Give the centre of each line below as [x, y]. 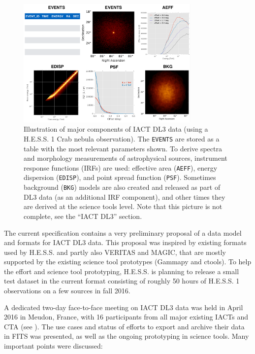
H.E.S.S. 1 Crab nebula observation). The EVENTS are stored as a [122, 138]
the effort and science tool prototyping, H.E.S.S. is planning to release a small [122, 271]
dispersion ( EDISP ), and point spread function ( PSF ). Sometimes [120, 177]
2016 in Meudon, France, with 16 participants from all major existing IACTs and [126, 317]
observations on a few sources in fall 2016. [67, 291]
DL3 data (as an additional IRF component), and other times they [125, 196]
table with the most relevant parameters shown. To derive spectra [123, 148]
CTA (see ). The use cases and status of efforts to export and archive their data [124, 326]
